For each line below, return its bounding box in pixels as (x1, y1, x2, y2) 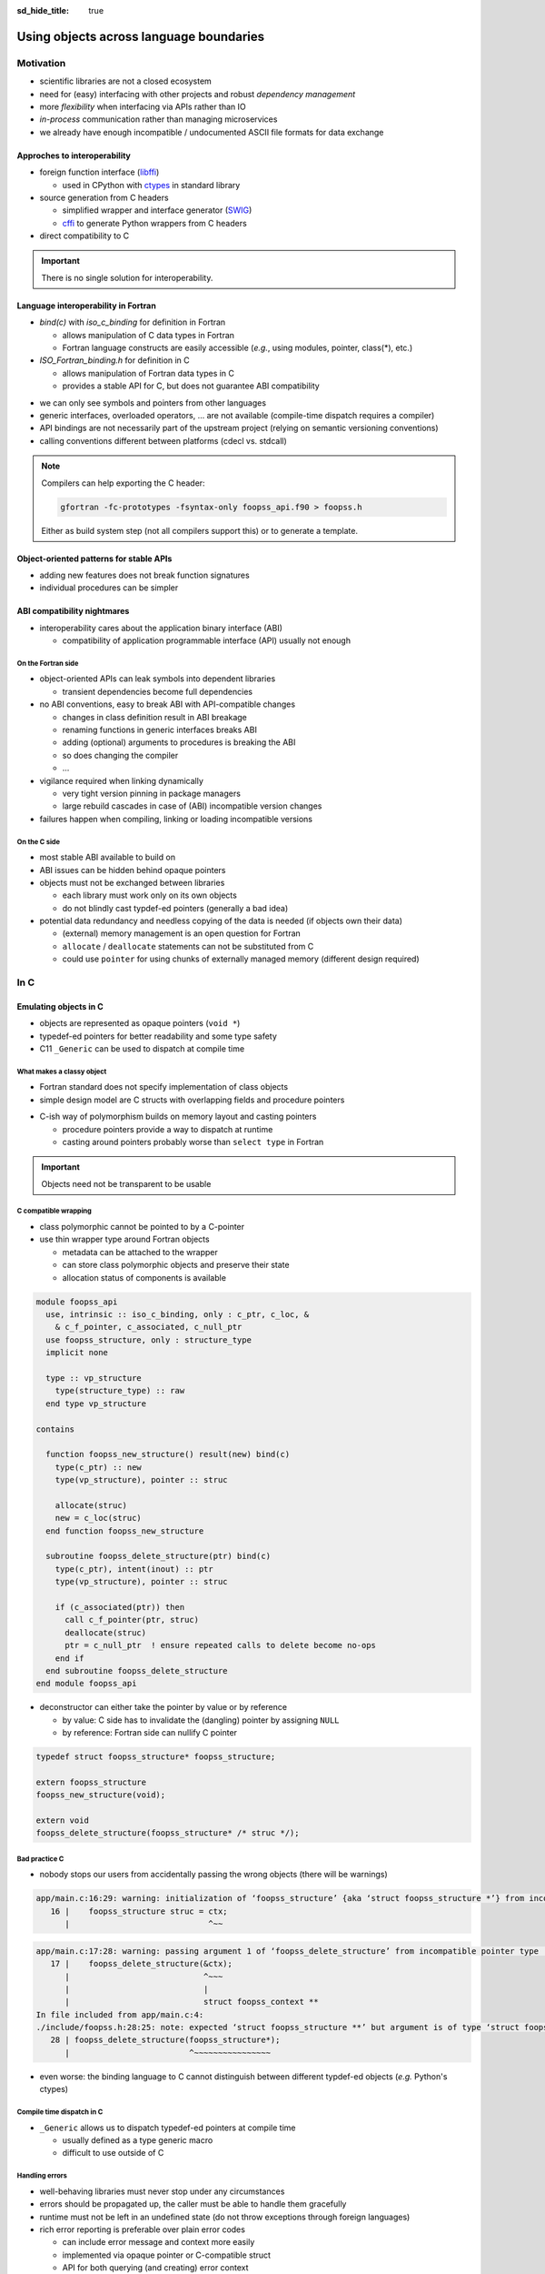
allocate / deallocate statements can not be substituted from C (62, 941, 314, 951)
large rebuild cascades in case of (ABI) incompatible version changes (62, 800, 322, 811)
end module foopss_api (35, 1678, 137, 1689)
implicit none (45, 1347, 109, 1358)
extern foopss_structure (35, 1776, 147, 1787)
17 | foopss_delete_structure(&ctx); (50, 1958, 233, 1969)
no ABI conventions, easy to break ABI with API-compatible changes (39, 699, 295, 709)
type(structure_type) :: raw (54, 1385, 185, 1396)
